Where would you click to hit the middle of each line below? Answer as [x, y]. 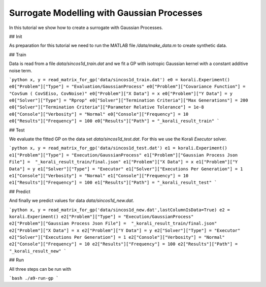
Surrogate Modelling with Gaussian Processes [106, 13]
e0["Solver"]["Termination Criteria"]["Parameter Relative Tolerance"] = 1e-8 [107, 107]
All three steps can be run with [40, 269]
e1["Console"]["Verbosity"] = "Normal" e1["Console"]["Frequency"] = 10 [99, 175]
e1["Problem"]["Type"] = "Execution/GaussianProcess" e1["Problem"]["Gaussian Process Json [123, 155]
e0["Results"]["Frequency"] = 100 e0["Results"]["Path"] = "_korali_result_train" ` [114, 121]
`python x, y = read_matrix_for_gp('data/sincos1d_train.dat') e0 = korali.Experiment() [119, 80]
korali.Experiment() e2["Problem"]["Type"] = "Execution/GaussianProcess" [101, 216]
